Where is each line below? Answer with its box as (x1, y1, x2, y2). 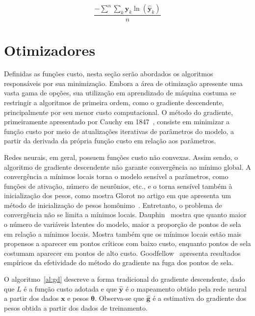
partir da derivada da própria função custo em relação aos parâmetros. (4, 135, 216, 146)
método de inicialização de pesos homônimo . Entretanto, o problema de (4, 200, 222, 210)
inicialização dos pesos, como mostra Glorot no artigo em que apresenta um (4, 190, 231, 201)
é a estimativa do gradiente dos (153, 293, 246, 303)
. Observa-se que (95, 293, 144, 303)
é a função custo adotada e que (24, 283, 117, 293)
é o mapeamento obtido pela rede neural (125, 283, 247, 293)
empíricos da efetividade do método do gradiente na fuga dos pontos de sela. (4, 257, 234, 268)
